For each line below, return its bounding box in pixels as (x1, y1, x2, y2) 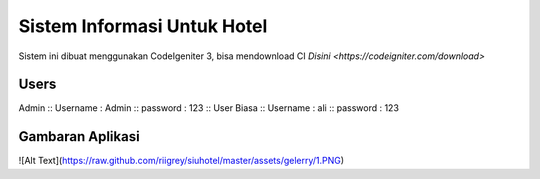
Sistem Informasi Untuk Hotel (18, 15, 268, 37)
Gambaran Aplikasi (18, 128, 140, 145)
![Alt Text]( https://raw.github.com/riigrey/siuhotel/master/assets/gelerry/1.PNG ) (18, 155, 345, 167)
